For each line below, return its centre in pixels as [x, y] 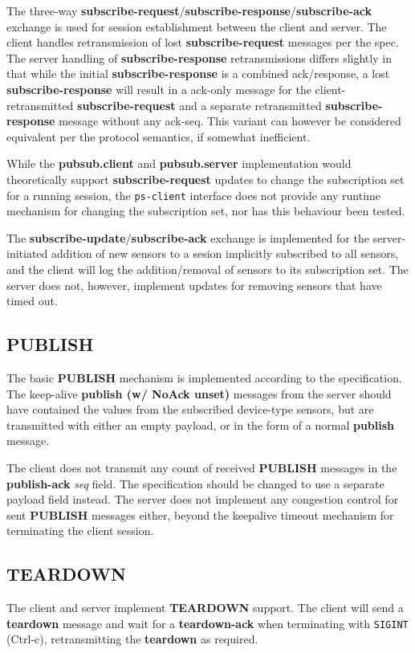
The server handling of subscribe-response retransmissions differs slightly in [199, 57]
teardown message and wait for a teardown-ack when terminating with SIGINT [207, 623]
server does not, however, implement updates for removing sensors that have [194, 285]
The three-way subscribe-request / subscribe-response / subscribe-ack [189, 10]
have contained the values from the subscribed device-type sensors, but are [190, 409]
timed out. [32, 301]
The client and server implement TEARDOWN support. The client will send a [205, 608]
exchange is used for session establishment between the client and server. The [197, 26]
